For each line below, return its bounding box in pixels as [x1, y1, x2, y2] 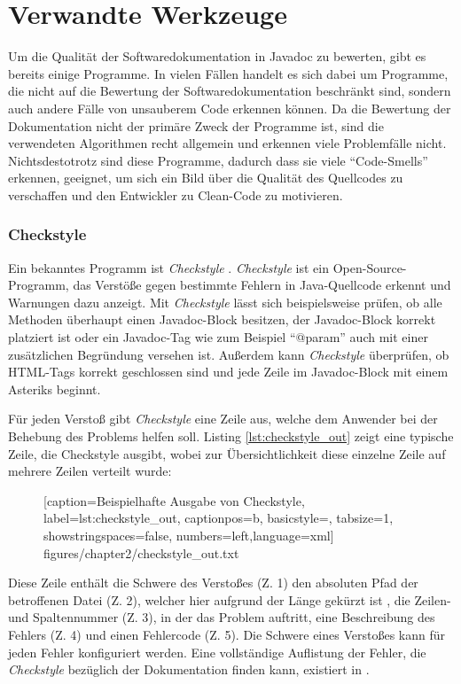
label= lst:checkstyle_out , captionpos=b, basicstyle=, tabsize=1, [43, 509, 394, 527]
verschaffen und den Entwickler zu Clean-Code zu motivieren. [8, 185, 343, 204]
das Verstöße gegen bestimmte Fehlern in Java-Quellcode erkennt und [73, 276, 451, 294]
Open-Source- [332, 258, 407, 276]
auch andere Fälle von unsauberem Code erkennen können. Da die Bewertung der [8, 98, 451, 117]
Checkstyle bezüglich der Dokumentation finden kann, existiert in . [8, 660, 370, 679]
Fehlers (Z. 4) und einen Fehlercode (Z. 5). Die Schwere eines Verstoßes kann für [8, 625, 446, 643]
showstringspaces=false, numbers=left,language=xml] [43, 526, 334, 544]
